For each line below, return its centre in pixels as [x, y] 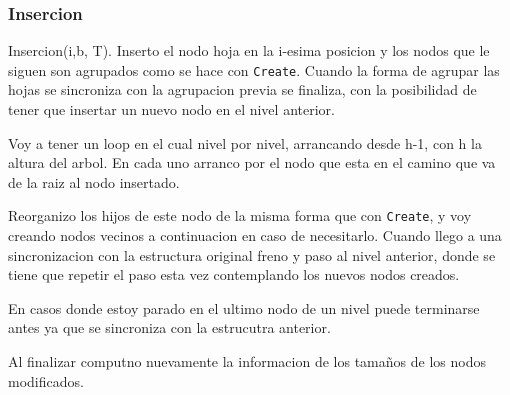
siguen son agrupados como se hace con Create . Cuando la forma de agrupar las [254, 69]
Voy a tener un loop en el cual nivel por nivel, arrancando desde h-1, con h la [245, 142]
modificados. [46, 380]
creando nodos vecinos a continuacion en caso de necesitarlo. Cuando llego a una [255, 235]
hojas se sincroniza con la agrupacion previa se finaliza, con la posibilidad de [242, 89]
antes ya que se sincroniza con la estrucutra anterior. [169, 327]
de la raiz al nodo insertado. [94, 181]
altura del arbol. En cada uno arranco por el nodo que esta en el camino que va [252, 162]
